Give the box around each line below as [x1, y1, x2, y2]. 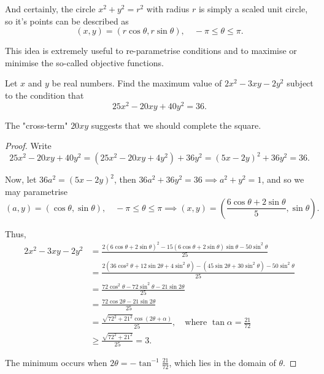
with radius [146, 2, 190, 15]
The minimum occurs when [5, 356, 107, 368]
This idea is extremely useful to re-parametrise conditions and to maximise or [5, 44, 297, 57]
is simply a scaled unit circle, [198, 2, 308, 15]
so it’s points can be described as [5, 14, 129, 27]
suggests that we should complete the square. [91, 118, 261, 131]
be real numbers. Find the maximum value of [52, 77, 222, 90]
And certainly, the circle [5, 2, 96, 15]
